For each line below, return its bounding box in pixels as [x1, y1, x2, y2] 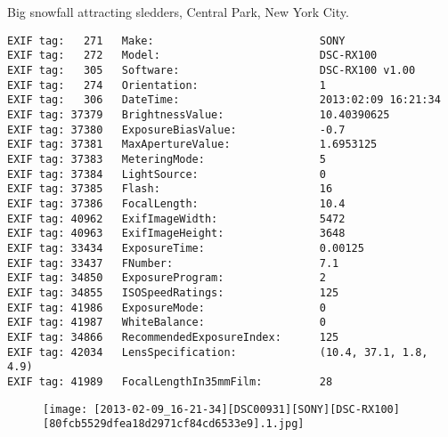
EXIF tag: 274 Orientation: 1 [7, 78, 326, 92]
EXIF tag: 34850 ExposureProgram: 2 [7, 271, 326, 285]
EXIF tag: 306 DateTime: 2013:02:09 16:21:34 [7, 93, 441, 107]
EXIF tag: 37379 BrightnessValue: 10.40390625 [7, 109, 390, 122]
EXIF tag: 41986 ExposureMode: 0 [7, 301, 326, 314]
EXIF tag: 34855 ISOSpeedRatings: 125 [7, 286, 339, 299]
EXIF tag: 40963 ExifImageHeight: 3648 [7, 227, 346, 240]
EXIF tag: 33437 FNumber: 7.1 [7, 256, 339, 270]
